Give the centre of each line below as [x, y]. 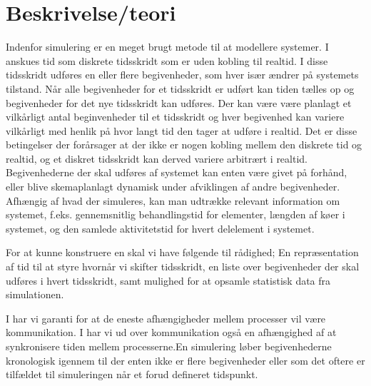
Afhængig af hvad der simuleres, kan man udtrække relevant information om [173, 200]
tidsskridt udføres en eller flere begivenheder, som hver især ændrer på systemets [182, 75]
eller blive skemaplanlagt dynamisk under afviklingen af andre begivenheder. [173, 187]
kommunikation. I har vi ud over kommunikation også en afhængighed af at [171, 332]
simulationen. [35, 294]
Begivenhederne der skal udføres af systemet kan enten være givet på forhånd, [177, 172]
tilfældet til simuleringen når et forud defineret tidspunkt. [132, 374]
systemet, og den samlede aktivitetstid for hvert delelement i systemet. [160, 228]
